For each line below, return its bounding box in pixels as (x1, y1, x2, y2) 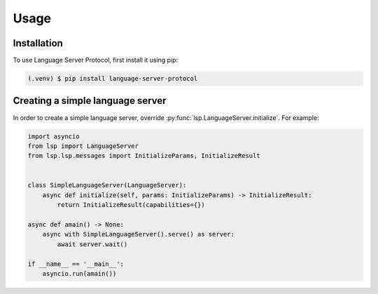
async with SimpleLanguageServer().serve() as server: (42, 230, 234, 239)
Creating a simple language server (13, 95, 167, 107)
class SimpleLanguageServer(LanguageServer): (27, 181, 187, 189)
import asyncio (27, 132, 80, 140)
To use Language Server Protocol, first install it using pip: (13, 56, 178, 65)
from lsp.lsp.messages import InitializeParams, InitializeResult (27, 152, 260, 160)
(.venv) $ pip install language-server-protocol (27, 74, 198, 83)
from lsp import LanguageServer (27, 142, 139, 150)
